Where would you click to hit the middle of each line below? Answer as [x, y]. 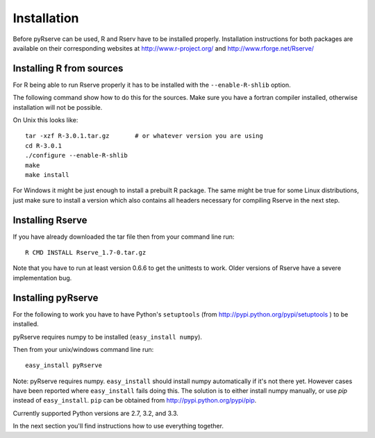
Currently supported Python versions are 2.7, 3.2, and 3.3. [95, 413]
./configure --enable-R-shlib [77, 155]
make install [47, 175]
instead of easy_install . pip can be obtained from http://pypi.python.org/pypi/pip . [135, 401]
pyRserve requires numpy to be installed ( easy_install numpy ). [108, 337]
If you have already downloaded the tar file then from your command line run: [124, 237]
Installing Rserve [50, 220]
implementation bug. [42, 278]
